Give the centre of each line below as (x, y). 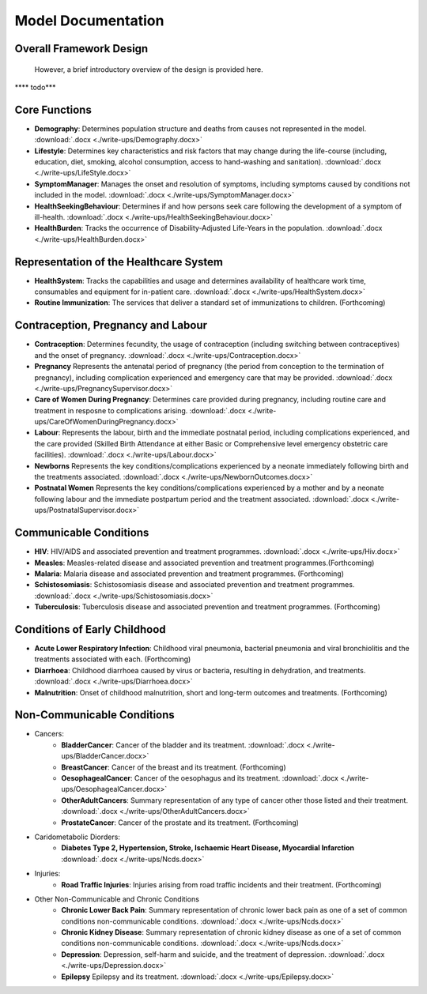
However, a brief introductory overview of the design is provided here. (149, 69)
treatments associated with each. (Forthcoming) (113, 659)
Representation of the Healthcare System (119, 262)
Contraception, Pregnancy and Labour (111, 325)
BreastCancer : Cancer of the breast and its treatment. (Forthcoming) (174, 767)
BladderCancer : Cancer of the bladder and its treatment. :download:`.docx (183, 745)
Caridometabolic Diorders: (77, 837)
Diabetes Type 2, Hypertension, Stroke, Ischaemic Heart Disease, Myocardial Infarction (208, 848)
